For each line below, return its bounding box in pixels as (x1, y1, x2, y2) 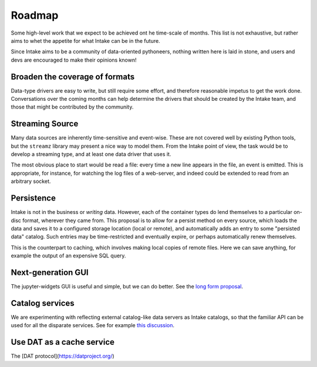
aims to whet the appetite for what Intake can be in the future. (11, 37, 161, 44)
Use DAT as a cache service (11, 337, 114, 347)
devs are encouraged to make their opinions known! (11, 56, 137, 63)
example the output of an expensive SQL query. (11, 252, 126, 259)
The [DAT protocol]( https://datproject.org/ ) (11, 352, 114, 360)
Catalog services (11, 298, 75, 308)
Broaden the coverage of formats (11, 72, 135, 81)
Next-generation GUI (11, 267, 89, 277)
